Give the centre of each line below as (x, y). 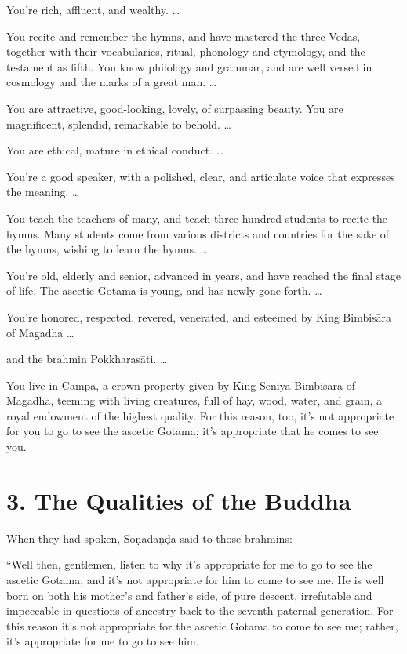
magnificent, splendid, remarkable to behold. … (119, 124)
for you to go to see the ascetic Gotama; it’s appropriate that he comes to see (193, 431)
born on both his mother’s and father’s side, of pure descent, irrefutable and (189, 595)
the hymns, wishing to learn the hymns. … (107, 249)
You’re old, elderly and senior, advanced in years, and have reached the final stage (203, 275)
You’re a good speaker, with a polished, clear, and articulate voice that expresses (201, 176)
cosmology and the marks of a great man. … (112, 82)
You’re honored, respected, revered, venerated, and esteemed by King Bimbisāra (199, 316)
